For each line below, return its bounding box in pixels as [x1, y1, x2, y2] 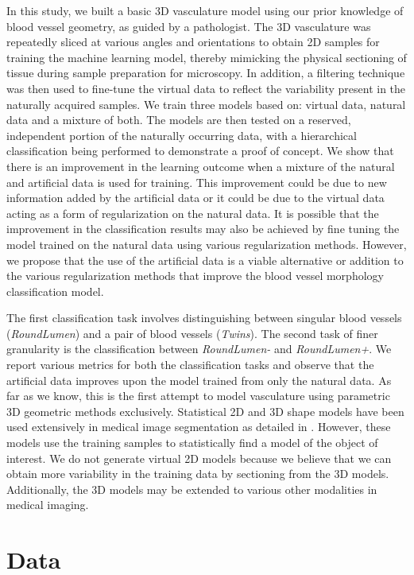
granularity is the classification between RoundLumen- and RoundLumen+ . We [6, 340, 392, 357]
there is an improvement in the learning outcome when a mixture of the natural [6, 157, 395, 174]
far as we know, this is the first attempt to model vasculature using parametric [6, 387, 390, 404]
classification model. [6, 282, 104, 299]
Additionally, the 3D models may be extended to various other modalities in [6, 480, 377, 497]
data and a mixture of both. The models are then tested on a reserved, [6, 111, 351, 128]
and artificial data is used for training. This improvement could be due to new [6, 173, 387, 190]
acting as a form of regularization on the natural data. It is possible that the [6, 204, 379, 221]
